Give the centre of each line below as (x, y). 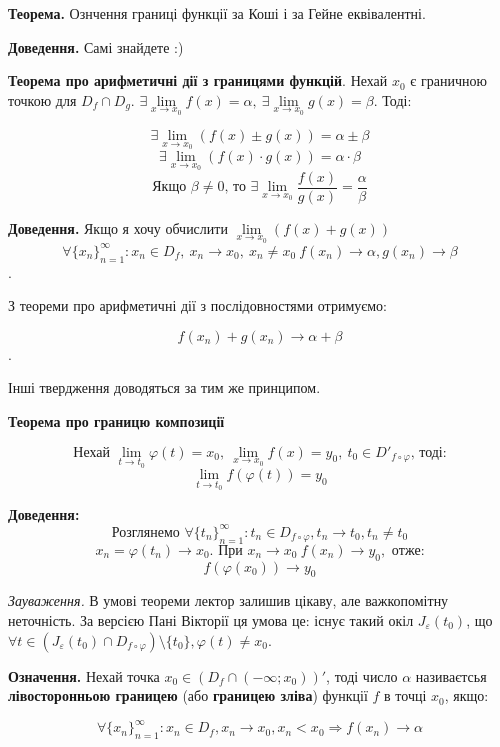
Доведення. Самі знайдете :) (96, 46)
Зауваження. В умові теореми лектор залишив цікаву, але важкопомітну (228, 600)
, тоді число (362, 675)
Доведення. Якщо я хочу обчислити (118, 227)
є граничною (448, 80)
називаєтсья (451, 675)
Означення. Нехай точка (84, 675)
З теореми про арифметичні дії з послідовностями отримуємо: (198, 305)
